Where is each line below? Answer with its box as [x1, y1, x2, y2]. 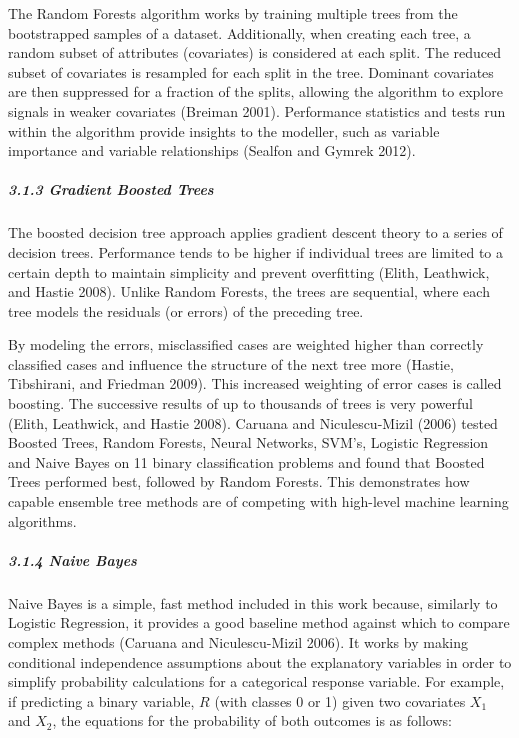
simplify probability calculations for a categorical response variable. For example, [8, 671, 505, 692]
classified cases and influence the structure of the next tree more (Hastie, [8, 353, 454, 374]
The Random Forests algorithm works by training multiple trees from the [8, 3, 458, 23]
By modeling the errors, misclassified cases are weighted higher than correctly [8, 334, 484, 355]
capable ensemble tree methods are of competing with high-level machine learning [8, 491, 509, 512]
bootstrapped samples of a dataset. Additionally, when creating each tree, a [8, 22, 471, 43]
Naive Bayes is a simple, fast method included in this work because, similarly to [8, 592, 498, 613]
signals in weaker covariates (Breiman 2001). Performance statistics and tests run [8, 100, 506, 121]
